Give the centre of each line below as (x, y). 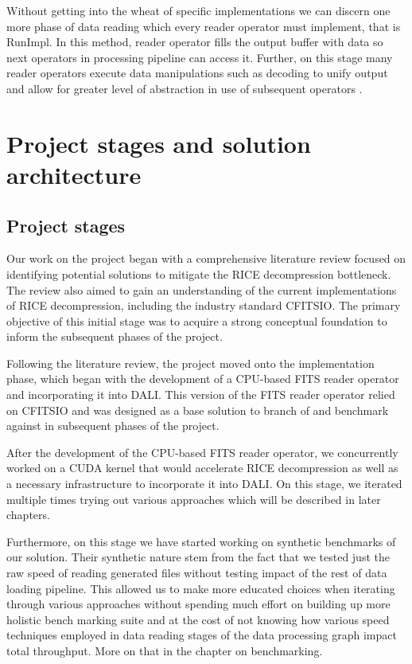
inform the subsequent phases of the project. (115, 336)
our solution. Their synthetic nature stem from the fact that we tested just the (198, 557)
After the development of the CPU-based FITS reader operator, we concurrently (202, 452)
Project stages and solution (159, 143)
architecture (74, 174)
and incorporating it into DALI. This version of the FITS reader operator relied (201, 394)
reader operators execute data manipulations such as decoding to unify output (197, 73)
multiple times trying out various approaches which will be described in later (194, 499)
